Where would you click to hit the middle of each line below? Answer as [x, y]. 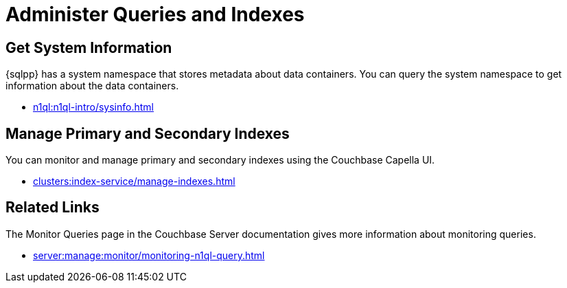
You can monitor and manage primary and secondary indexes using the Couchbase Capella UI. [220, 160]
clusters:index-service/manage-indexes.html [134, 181]
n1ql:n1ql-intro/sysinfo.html [93, 107]
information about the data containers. [92, 86]
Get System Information [89, 47]
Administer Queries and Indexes [155, 14]
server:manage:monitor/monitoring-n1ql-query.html [149, 255]
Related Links [53, 208]
